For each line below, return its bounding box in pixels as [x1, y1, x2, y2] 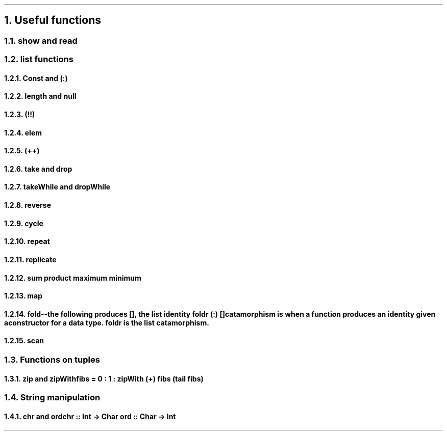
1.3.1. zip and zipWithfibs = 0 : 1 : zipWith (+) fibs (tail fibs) [4, 374, 204, 383]
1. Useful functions [4, 14, 102, 27]
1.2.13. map [4, 291, 43, 301]
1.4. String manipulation [4, 392, 101, 403]
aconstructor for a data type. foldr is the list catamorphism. [4, 318, 209, 327]
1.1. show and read [4, 35, 78, 46]
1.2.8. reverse [4, 201, 51, 210]
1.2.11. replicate [4, 255, 57, 264]
